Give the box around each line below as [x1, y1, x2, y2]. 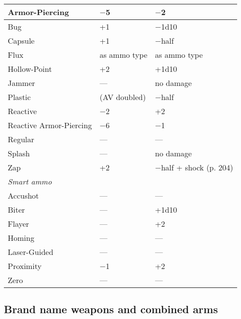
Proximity [8, 260, 42, 271]
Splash [8, 148, 30, 159]
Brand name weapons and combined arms [4, 302, 218, 317]
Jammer [8, 77, 35, 88]
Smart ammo [8, 176, 52, 187]
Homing [8, 232, 34, 243]
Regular [8, 134, 34, 145]
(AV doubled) [99, 91, 146, 102]
